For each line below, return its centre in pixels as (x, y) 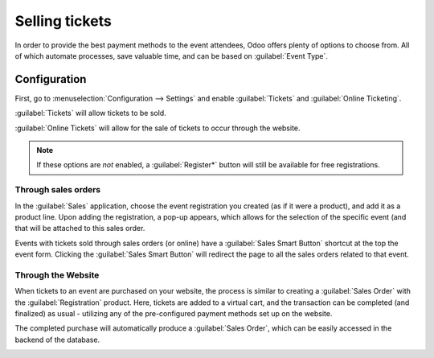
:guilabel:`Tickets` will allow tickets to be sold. (90, 113)
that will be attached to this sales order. (80, 228)
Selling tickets (63, 21)
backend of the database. (57, 339)
